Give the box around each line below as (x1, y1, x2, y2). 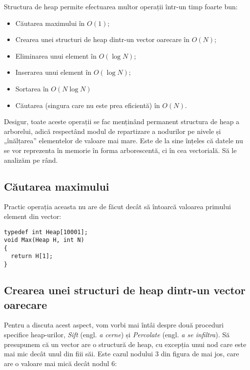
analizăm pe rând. (4, 154, 58, 165)
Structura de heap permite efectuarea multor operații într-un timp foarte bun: (4, 1, 238, 11)
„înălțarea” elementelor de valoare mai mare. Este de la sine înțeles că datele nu (4, 135, 243, 146)
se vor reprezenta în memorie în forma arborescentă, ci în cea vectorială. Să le (4, 145, 237, 155)
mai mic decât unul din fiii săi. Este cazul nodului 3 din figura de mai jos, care (4, 348, 239, 359)
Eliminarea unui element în (15, 50, 97, 61)
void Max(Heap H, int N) (4, 237, 84, 244)
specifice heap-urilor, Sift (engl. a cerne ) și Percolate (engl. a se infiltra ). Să (4, 329, 230, 339)
